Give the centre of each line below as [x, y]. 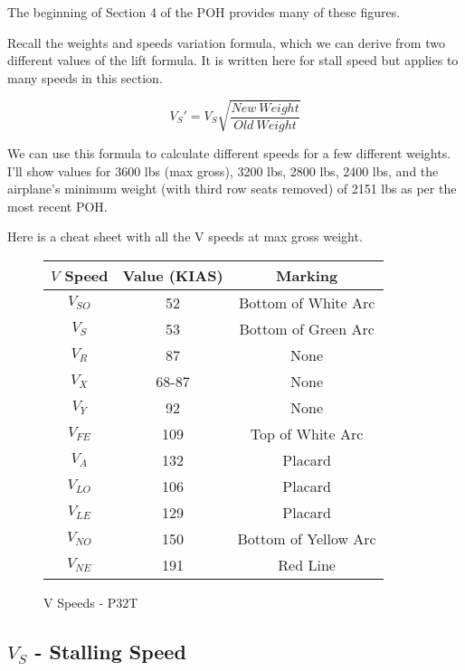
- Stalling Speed [110, 651]
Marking [307, 275]
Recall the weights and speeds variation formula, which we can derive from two [226, 42]
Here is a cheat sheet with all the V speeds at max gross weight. [185, 236]
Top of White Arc [307, 433]
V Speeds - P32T [91, 602]
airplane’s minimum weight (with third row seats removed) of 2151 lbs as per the [232, 189]
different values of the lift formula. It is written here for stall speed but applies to [233, 60]
